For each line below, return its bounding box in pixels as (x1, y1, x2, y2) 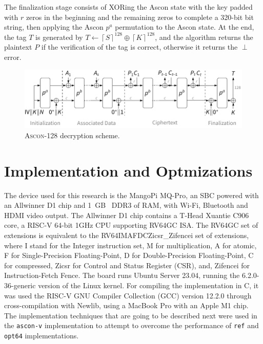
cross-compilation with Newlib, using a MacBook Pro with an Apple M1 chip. (4, 300, 249, 311)
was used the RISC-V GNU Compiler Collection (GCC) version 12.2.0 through (4, 290, 252, 300)
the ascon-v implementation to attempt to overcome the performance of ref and (4, 320, 259, 331)
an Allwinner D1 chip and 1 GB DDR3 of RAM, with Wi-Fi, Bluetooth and (4, 200, 248, 210)
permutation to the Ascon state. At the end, (115, 21, 254, 32)
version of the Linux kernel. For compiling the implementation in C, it (38, 279, 259, 290)
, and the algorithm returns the (155, 31, 253, 42)
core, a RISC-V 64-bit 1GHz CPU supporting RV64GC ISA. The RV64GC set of (4, 220, 258, 230)
